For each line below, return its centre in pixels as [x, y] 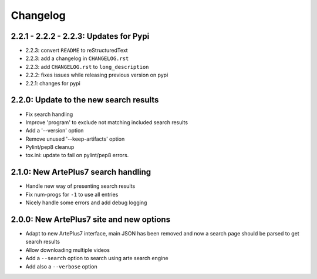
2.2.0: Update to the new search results [85, 100]
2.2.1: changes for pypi [53, 83]
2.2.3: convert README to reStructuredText [77, 51]
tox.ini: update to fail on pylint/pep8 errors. [77, 155]
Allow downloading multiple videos [68, 250]
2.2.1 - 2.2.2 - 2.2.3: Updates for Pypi [80, 36]
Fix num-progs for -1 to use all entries [72, 194]
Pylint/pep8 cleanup [50, 147]
